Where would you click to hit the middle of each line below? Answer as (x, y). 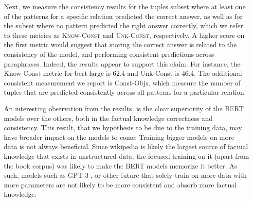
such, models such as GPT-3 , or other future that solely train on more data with (126, 175)
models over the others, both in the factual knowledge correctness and (108, 118)
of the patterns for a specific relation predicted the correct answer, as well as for (123, 16)
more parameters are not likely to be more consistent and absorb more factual (120, 184)
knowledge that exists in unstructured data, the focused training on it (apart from (126, 156)
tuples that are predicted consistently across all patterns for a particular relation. (125, 92)
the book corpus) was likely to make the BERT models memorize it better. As (121, 165)
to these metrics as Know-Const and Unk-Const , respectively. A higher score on (124, 35)
